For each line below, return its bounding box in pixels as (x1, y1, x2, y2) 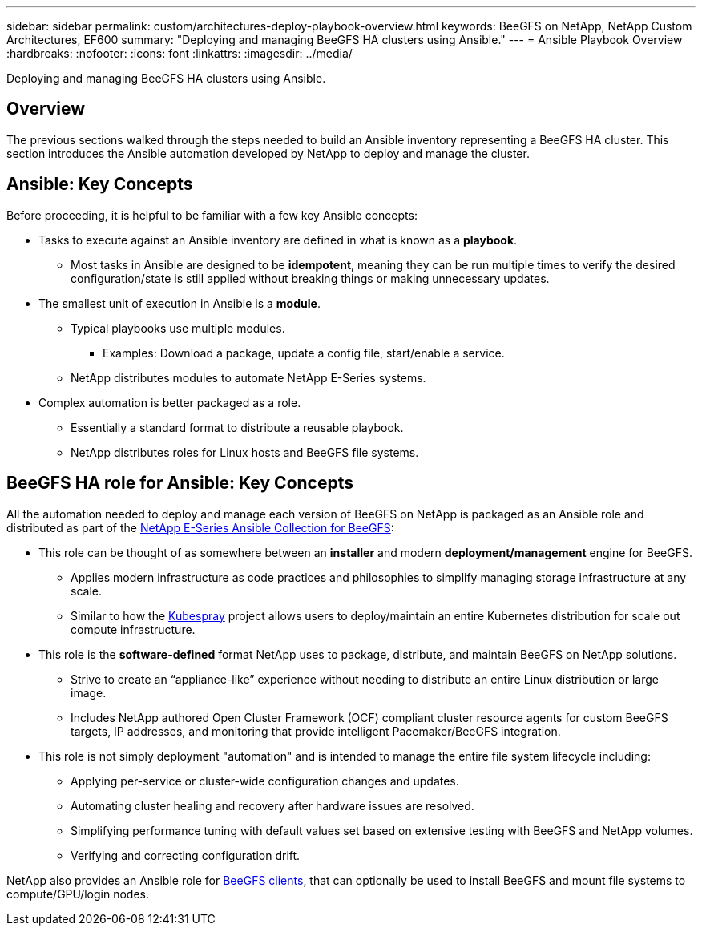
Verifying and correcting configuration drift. (71, 848, 301, 862)
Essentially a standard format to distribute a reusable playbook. (71, 420, 404, 434)
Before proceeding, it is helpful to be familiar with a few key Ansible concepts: (6, 208, 418, 222)
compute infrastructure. (71, 622, 196, 636)
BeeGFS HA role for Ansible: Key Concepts (6, 473, 354, 494)
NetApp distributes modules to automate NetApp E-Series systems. (71, 370, 426, 385)
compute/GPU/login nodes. (6, 886, 150, 901)
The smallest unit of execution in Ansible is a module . (38, 296, 321, 310)
